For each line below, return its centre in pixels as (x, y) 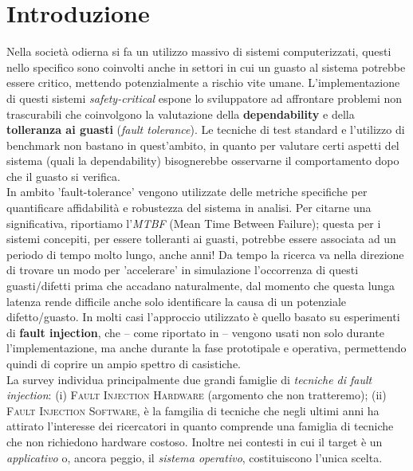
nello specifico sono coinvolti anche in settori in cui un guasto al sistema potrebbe (206, 67)
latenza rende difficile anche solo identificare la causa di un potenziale (177, 301)
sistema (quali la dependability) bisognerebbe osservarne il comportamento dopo (203, 161)
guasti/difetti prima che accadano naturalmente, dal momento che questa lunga (201, 286)
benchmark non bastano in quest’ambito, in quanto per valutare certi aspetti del (203, 145)
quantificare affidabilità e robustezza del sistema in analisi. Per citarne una (189, 208)
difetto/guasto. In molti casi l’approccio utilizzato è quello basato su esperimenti (203, 317)
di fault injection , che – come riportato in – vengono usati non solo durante (195, 332)
